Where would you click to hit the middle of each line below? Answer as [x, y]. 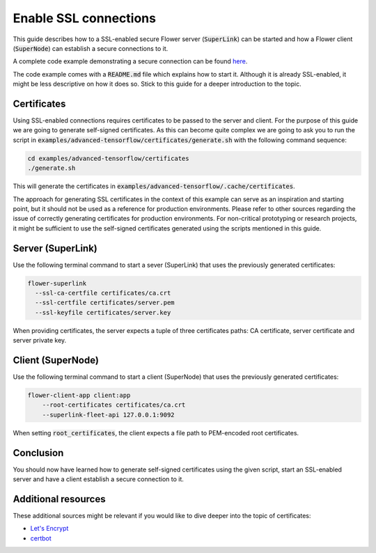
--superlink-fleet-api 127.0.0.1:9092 [108, 415]
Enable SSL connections [85, 18]
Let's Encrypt [49, 529]
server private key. [40, 341]
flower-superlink [57, 283]
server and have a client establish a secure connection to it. [99, 479]
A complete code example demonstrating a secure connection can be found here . [130, 61]
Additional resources [59, 499]
